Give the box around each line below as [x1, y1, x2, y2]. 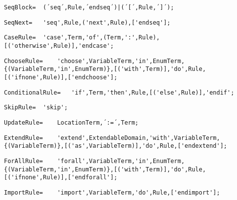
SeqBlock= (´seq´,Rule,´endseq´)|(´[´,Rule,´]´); [4, 4, 174, 11]
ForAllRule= [4, 157, 43, 165]
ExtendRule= [4, 134, 43, 141]
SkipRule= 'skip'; [4, 104, 68, 111]
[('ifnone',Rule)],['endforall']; [4, 174, 118, 181]
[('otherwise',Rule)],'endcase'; [4, 42, 114, 49]
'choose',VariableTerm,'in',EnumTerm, [57, 57, 185, 65]
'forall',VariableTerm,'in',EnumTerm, [57, 157, 185, 165]
